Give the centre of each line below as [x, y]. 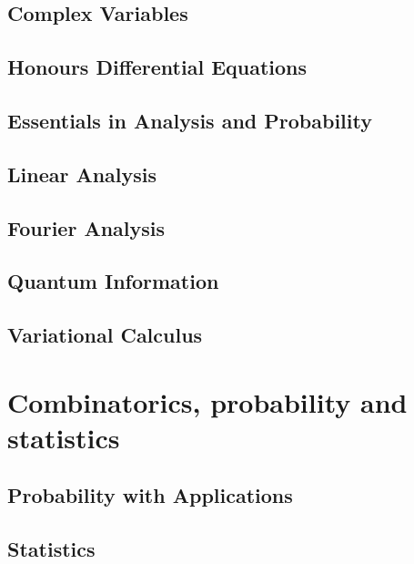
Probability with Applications [150, 495]
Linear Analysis [82, 174]
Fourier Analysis [86, 227]
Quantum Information [113, 281]
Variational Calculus [105, 335]
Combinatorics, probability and [207, 401]
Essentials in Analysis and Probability [190, 120]
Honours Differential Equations [157, 67]
